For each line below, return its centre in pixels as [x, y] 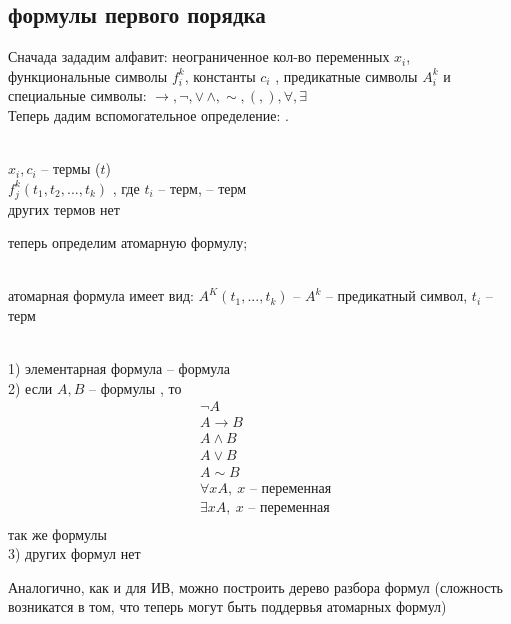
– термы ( [71, 168]
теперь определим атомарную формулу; [128, 242]
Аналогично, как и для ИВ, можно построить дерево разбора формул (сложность [255, 586]
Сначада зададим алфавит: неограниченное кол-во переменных [199, 56]
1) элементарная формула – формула [119, 368]
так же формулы [57, 533]
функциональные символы [88, 75]
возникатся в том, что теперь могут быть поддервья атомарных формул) [227, 606]
